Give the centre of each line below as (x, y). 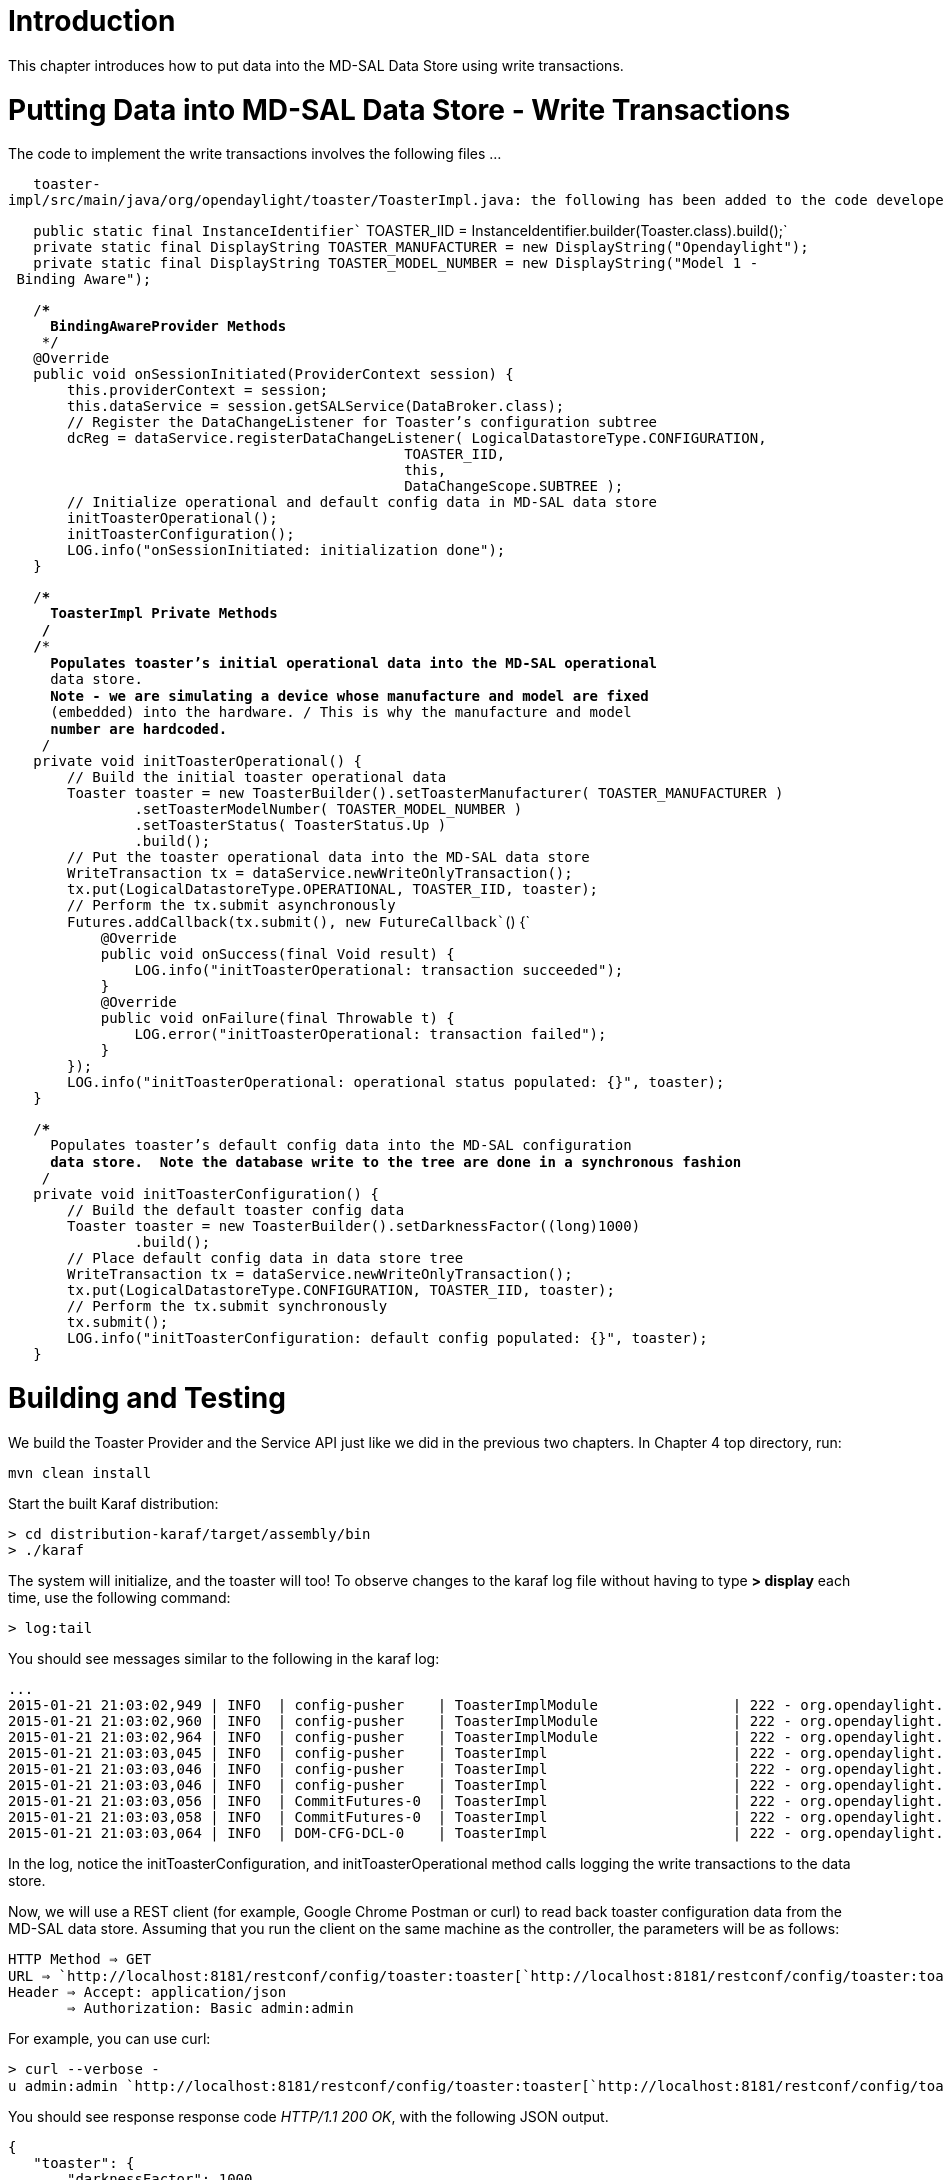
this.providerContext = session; (198, 390)
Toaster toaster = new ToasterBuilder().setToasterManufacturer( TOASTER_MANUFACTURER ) (425, 793)
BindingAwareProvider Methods (168, 326)
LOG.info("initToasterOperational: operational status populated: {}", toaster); (396, 1082)
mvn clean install (80, 1472)
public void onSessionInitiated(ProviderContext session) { (273, 374)
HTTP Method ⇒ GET (80, 1958)
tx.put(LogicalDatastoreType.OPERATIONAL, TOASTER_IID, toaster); (333, 889)
